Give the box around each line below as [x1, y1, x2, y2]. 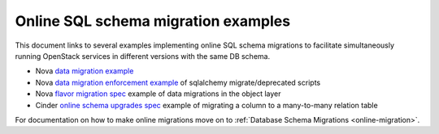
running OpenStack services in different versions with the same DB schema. [15, 51, 271, 61]
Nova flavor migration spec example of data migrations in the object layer [35, 89, 281, 98]
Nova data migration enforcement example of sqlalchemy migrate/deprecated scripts [35, 77, 321, 87]
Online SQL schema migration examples [15, 12, 291, 30]
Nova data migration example [35, 66, 134, 76]
